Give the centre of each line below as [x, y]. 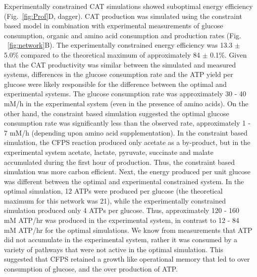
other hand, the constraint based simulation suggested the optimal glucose [117, 113]
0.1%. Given [229, 54]
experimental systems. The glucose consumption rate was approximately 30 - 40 [125, 94]
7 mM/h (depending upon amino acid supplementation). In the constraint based [126, 132]
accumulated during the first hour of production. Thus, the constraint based [120, 162]
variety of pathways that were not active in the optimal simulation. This [114, 249]
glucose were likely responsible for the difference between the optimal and [115, 84]
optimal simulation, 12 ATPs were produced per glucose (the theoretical [113, 191]
